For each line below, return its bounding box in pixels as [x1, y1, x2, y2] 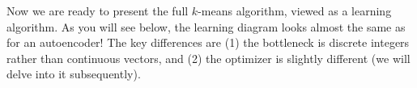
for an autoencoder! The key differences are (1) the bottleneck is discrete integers [6, 34, 410, 51]
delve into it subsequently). [6, 65, 141, 82]
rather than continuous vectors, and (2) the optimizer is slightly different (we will [6, 49, 411, 66]
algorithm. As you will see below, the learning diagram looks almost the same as [6, 18, 406, 35]
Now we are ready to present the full [6, 2, 189, 19]
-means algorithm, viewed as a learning [198, 2, 392, 19]
